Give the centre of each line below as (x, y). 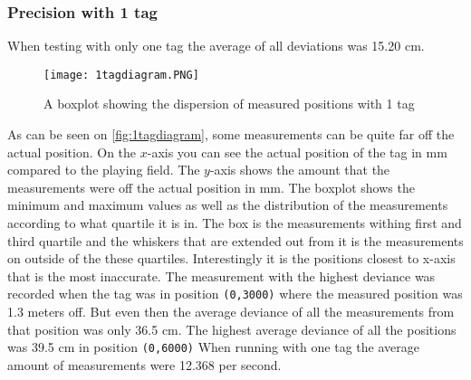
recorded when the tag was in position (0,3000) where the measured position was (235, 294)
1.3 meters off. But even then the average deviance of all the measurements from (231, 312)
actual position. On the (72, 152)
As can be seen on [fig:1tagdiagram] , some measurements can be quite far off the (231, 134)
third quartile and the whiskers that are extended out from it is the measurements (235, 240)
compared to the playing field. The (104, 170)
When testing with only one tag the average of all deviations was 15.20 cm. (216, 46)
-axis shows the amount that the (300, 170)
